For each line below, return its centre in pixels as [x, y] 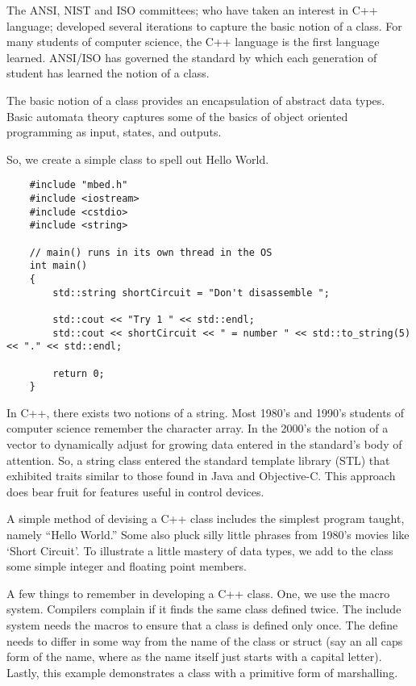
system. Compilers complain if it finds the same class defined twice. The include [204, 609]
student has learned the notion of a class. [108, 73]
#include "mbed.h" [79, 185]
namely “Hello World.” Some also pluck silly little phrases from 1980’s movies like [208, 534]
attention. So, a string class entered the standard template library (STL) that [198, 460]
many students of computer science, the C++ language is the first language [193, 42]
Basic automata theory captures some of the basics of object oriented [177, 116]
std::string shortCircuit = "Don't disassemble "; [191, 293]
